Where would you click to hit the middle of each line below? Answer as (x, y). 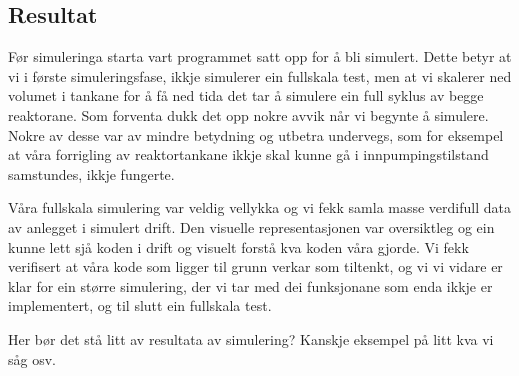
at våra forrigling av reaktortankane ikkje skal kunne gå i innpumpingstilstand (248, 154)
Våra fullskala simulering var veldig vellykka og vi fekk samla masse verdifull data (259, 207)
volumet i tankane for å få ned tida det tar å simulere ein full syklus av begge (246, 95)
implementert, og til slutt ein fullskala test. (140, 305)
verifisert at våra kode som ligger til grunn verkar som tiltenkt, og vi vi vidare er (255, 266)
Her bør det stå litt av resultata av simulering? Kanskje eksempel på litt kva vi (251, 338)
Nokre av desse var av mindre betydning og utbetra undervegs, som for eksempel (256, 134)
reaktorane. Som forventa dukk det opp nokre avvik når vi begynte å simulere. (248, 114)
